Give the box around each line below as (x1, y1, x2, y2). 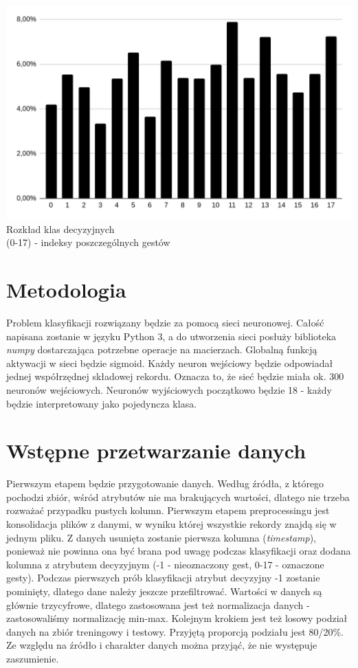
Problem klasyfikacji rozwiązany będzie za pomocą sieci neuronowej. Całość (6, 315, 324, 329)
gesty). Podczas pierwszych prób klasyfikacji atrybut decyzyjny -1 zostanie (6, 570, 320, 585)
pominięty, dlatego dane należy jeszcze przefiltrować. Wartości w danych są (6, 584, 322, 598)
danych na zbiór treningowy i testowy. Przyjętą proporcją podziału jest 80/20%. (6, 624, 344, 638)
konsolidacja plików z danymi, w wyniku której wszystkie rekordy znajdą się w (6, 517, 337, 531)
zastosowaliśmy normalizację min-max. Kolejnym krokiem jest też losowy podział (6, 611, 348, 625)
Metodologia (6, 276, 126, 304)
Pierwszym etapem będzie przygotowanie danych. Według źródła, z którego (6, 476, 324, 491)
